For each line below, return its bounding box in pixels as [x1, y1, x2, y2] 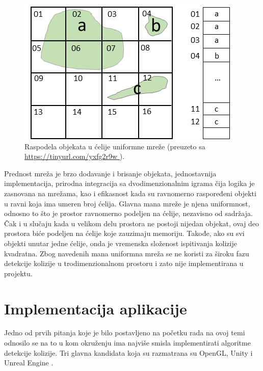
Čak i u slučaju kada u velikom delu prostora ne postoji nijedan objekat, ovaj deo [4, 218, 259, 228]
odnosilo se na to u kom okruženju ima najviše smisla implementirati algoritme [4, 337, 251, 348]
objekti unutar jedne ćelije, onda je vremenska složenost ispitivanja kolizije [4, 237, 237, 248]
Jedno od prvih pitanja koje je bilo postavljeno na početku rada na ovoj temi [4, 327, 245, 338]
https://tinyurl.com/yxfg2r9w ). [24, 151, 125, 162]
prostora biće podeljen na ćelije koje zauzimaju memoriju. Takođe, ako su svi [4, 228, 245, 238]
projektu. [4, 268, 33, 278]
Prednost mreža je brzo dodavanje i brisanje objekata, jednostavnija [4, 168, 217, 178]
